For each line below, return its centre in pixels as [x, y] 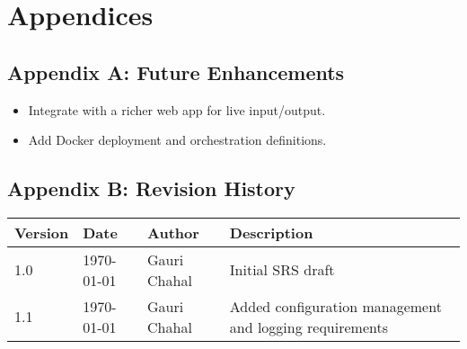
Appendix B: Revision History [151, 188]
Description [271, 232]
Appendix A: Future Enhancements [176, 72]
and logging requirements [308, 327]
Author [173, 232]
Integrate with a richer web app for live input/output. [177, 109]
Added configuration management [335, 306]
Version [42, 232]
